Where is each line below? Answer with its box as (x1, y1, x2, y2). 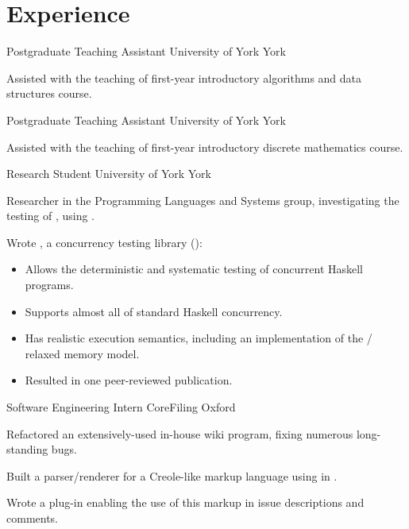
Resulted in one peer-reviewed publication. (25, 372, 233, 388)
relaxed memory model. (25, 345, 140, 361)
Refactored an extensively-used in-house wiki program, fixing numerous (6, 425, 353, 442)
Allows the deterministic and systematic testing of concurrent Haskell (25, 261, 364, 277)
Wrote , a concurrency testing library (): (6, 234, 203, 250)
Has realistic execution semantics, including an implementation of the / (25, 330, 372, 346)
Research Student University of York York (6, 165, 211, 182)
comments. (6, 510, 59, 526)
